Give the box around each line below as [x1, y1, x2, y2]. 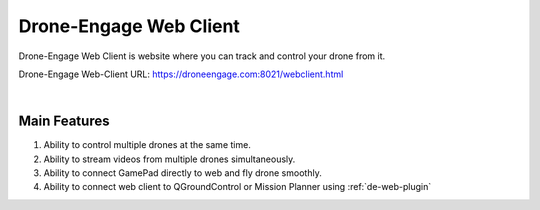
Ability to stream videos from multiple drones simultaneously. [43, 153, 296, 165]
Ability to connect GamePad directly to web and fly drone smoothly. [43, 167, 322, 179]
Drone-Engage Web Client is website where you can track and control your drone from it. [18, 50, 386, 62]
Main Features [18, 113, 110, 130]
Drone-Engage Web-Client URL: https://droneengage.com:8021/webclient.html [18, 68, 344, 80]
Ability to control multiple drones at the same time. [43, 139, 252, 151]
